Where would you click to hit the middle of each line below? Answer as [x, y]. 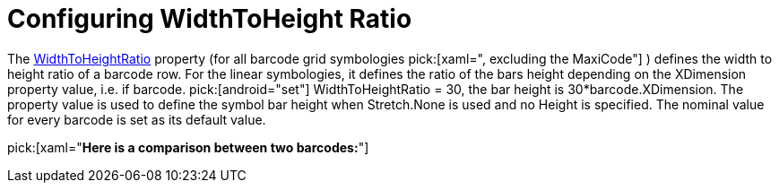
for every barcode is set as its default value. [137, 119]
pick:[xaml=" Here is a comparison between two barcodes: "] [188, 147]
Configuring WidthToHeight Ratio [210, 19]
